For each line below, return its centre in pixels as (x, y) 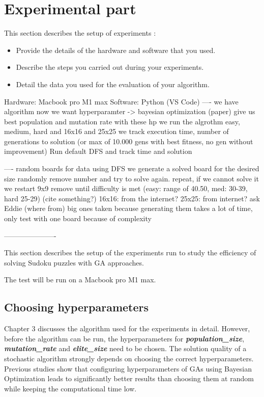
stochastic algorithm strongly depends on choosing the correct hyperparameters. (129, 358)
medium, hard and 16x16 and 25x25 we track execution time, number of (116, 131)
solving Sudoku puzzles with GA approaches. (74, 262)
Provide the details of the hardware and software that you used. (116, 50)
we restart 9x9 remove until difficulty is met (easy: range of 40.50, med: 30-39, (126, 188)
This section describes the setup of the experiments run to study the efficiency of (130, 253)
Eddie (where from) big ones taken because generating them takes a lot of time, (128, 208)
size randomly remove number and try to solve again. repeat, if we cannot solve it (131, 178)
